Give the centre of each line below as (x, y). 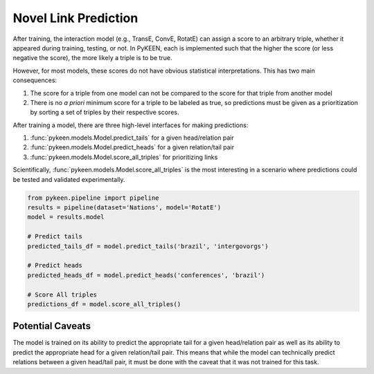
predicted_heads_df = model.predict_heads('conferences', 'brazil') (146, 275)
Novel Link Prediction (75, 18)
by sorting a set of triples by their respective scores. (105, 112)
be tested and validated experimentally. (69, 179)
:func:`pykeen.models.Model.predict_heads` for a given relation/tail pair (132, 147)
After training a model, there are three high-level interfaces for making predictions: (131, 125)
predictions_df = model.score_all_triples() (104, 304)
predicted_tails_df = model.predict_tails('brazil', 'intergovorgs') (148, 246)
